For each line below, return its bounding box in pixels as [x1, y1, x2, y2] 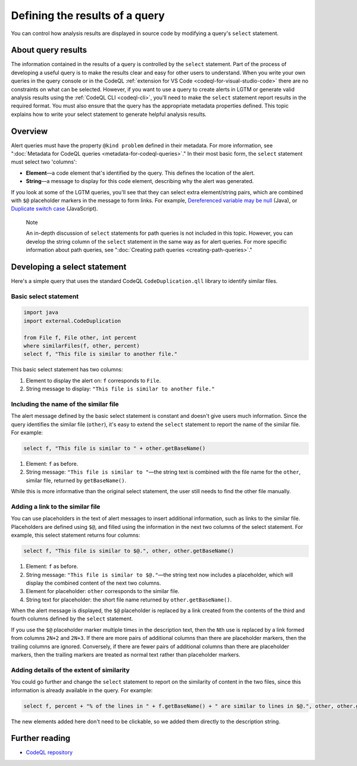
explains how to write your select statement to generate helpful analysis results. [11, 111, 207, 118]
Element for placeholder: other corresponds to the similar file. [26, 588, 180, 595]
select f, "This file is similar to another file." [23, 351, 178, 358]
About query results [11, 45, 87, 55]
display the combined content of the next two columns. [26, 579, 161, 587]
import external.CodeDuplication [23, 317, 121, 324]
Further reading [11, 733, 71, 743]
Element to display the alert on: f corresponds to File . [26, 377, 161, 384]
